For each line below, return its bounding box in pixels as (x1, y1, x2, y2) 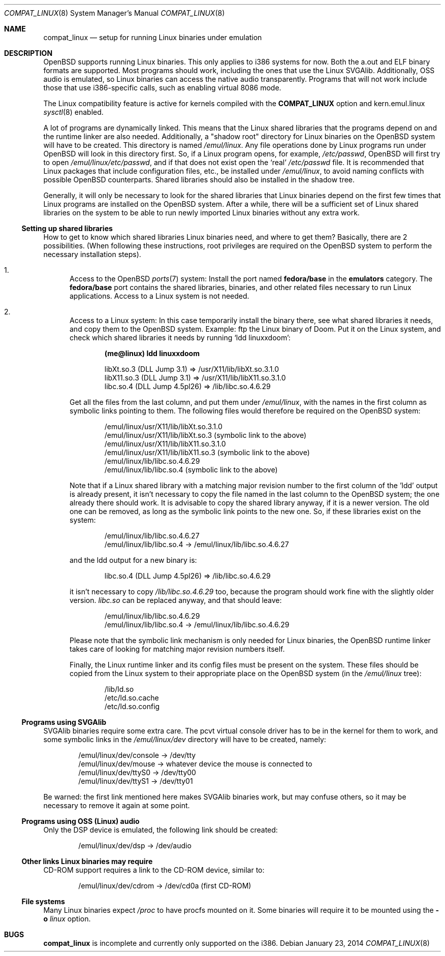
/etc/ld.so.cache (104, 693, 159, 702)
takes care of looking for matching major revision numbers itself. (70, 645, 285, 653)
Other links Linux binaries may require (21, 857, 153, 866)
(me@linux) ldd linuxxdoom (104, 349, 200, 358)
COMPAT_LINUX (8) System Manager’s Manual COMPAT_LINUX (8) (4, 9, 225, 17)
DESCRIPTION (4, 49, 53, 57)
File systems (21, 897, 65, 906)
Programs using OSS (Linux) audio (21, 817, 140, 825)
